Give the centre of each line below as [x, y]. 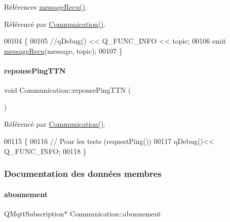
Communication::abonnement [116, 213]
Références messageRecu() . [46, 7]
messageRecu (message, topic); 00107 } [63, 50]
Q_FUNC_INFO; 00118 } [45, 151]
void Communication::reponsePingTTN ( [68, 90]
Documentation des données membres [83, 174]
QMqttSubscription [34, 213]
